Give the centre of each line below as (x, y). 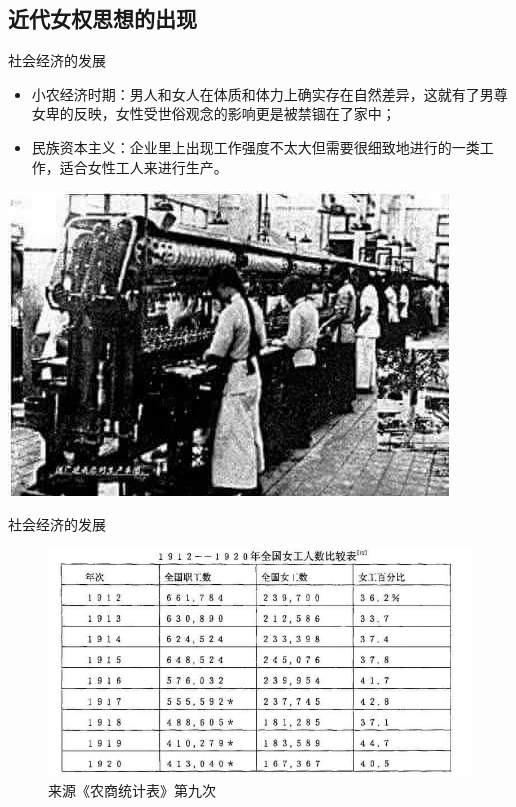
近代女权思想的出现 (102, 18)
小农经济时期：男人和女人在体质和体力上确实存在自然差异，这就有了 (255, 93)
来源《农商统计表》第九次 (132, 790)
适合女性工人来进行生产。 (143, 166)
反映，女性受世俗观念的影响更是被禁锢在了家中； (234, 113)
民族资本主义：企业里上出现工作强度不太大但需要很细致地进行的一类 (255, 146)
